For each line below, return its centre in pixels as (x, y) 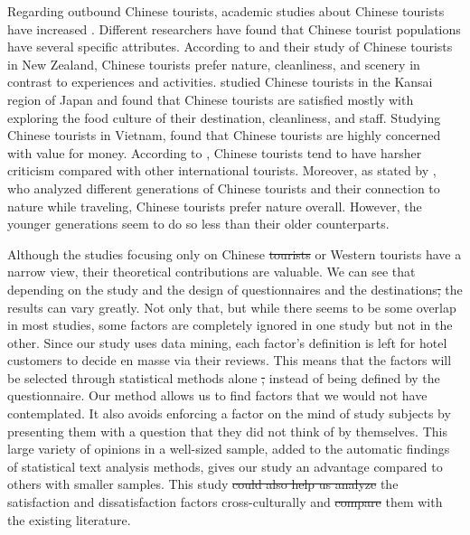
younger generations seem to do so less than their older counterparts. (198, 224)
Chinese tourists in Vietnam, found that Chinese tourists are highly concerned (224, 135)
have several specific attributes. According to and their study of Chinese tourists (230, 47)
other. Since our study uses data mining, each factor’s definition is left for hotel (227, 342)
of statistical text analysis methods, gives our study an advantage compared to (225, 466)
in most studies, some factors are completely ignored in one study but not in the (230, 325)
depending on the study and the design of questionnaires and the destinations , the (235, 289)
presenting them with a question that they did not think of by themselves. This (227, 431)
